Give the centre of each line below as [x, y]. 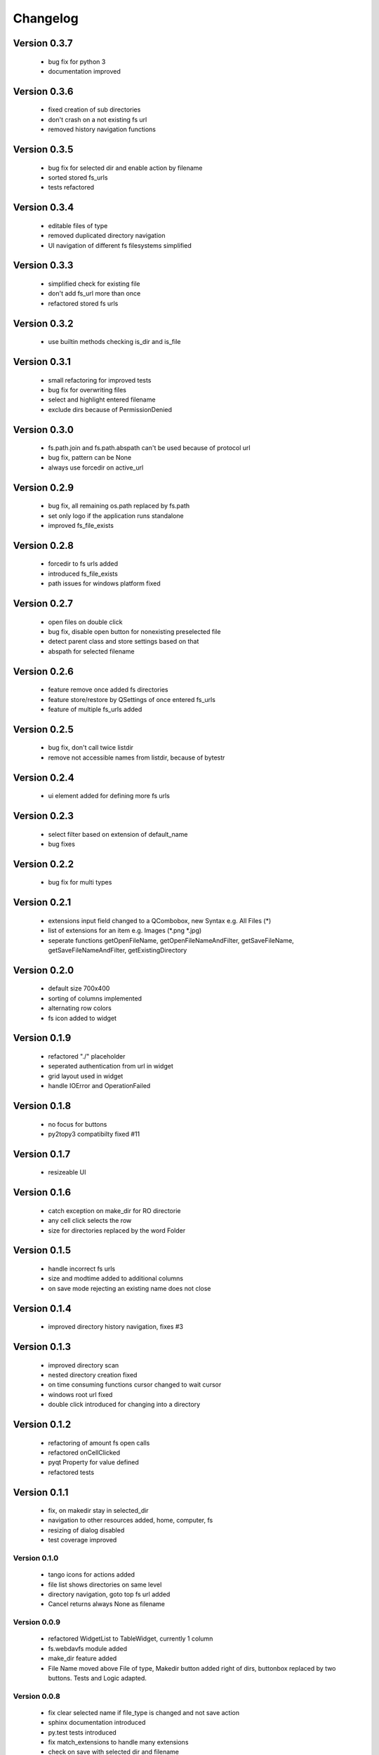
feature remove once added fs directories [108, 690]
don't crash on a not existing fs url [98, 119]
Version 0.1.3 [42, 1347]
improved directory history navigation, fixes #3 [116, 1327]
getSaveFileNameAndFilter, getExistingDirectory [118, 950]
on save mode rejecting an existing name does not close [129, 1288]
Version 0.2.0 [44, 970]
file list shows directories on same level [105, 1584]
